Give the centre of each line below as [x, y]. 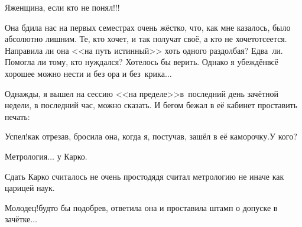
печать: [17, 116]
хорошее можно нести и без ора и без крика [85, 73]
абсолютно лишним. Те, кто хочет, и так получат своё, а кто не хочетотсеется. [146, 39]
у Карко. [72, 156]
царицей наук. [30, 188]
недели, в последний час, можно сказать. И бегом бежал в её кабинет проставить [151, 105]
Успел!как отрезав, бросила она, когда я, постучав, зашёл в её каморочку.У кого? [151, 136]
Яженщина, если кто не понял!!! [62, 7]
